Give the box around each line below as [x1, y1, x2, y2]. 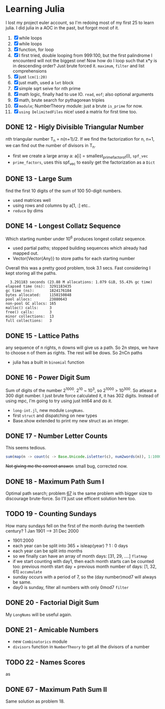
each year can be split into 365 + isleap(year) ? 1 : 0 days [12, 542, 128, 548]
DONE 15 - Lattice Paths [5, 332, 79, 340]
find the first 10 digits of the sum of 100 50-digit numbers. [5, 188, 122, 194]
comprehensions [12, 68, 47, 74]
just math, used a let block [19, 79, 74, 85]
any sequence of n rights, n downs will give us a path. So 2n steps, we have [5, 344, 159, 351]
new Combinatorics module [12, 638, 68, 645]
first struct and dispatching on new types [12, 413, 97, 418]
